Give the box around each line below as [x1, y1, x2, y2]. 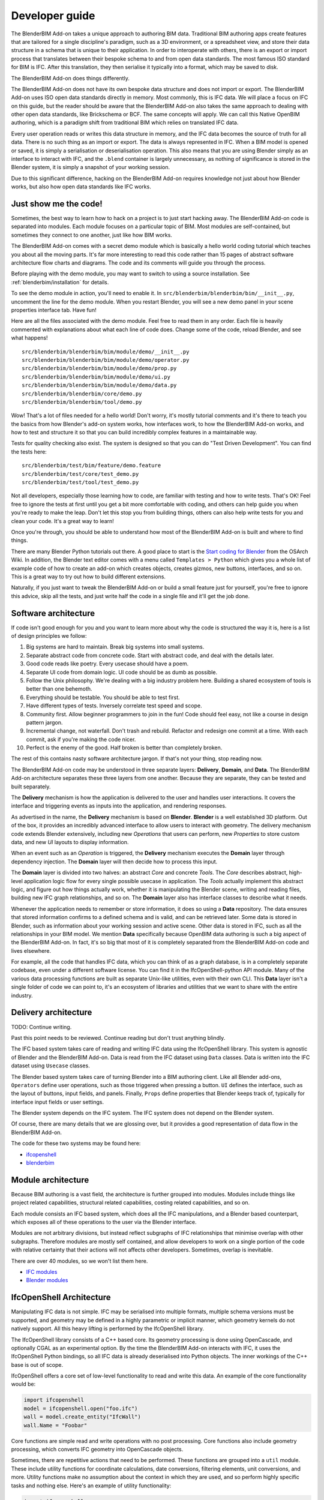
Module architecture [11, 1175, 89, 1185]
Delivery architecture [11, 1007, 92, 1018]
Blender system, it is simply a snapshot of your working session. [11, 164, 170, 171]
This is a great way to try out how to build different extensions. [11, 573, 166, 580]
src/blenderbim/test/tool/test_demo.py [22, 479, 139, 486]
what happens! [11, 334, 48, 341]
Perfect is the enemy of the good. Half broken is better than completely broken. [26, 744, 223, 751]
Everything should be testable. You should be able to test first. [26, 694, 180, 701]
